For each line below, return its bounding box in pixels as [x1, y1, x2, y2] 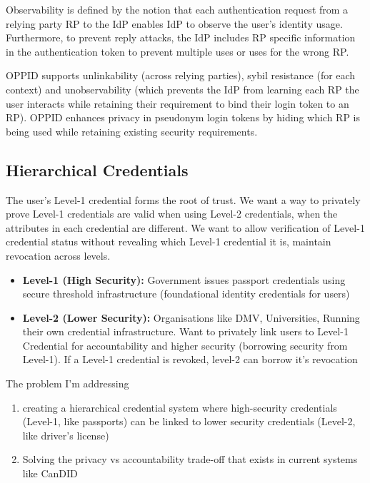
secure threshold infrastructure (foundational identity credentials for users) [22, 286, 350, 301]
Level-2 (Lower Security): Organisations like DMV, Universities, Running [22, 310, 360, 325]
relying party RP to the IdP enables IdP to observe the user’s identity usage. [6, 16, 343, 31]
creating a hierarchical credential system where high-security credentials [22, 400, 337, 415]
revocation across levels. [6, 248, 111, 263]
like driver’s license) [22, 427, 109, 442]
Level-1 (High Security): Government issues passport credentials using [22, 272, 346, 287]
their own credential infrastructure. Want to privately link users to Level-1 [22, 324, 349, 339]
